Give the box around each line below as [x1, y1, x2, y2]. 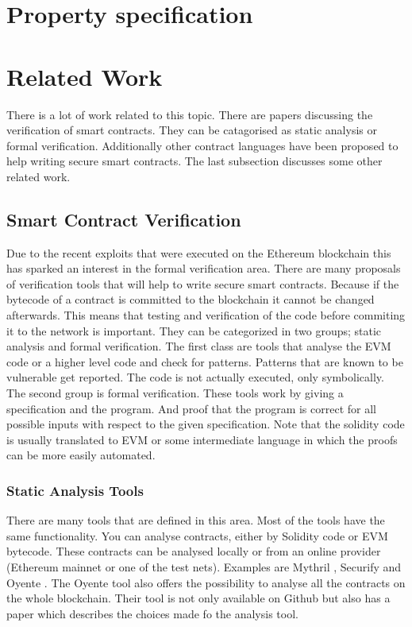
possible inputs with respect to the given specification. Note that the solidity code [6, 416, 405, 432]
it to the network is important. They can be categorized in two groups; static [6, 322, 382, 339]
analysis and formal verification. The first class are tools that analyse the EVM [6, 338, 391, 354]
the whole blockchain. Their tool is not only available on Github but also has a [6, 590, 391, 606]
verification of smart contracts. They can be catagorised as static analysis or [6, 122, 377, 138]
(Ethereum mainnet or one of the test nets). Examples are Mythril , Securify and [6, 558, 402, 575]
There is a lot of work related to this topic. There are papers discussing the [6, 106, 373, 122]
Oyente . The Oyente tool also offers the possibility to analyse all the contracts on [6, 574, 406, 590]
